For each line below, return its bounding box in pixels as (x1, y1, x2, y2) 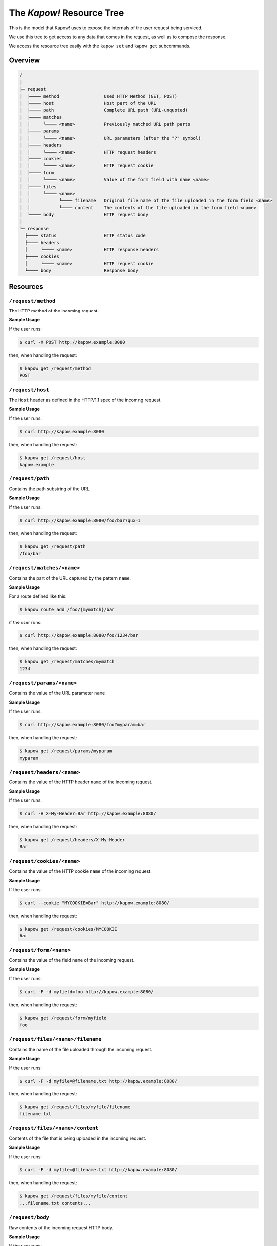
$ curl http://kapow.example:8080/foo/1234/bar (19, 633, 138, 638)
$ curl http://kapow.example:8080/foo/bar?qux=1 (19, 517, 141, 523)
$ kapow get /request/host (19, 455, 86, 461)
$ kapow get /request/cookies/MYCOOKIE (19, 926, 117, 932)
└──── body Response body (25, 268, 138, 274)
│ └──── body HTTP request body (19, 212, 149, 218)
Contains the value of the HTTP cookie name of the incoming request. (9, 868, 152, 874)
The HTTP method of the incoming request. (9, 308, 99, 314)
